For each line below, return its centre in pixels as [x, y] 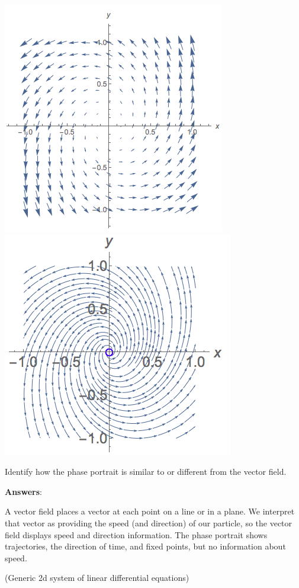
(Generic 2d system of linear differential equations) [97, 578]
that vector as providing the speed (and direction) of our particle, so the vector [149, 523]
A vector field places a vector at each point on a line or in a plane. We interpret [150, 511]
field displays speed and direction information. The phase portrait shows [136, 534]
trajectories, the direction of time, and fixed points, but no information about [145, 546]
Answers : [23, 491]
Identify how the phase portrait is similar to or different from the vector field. [146, 472]
